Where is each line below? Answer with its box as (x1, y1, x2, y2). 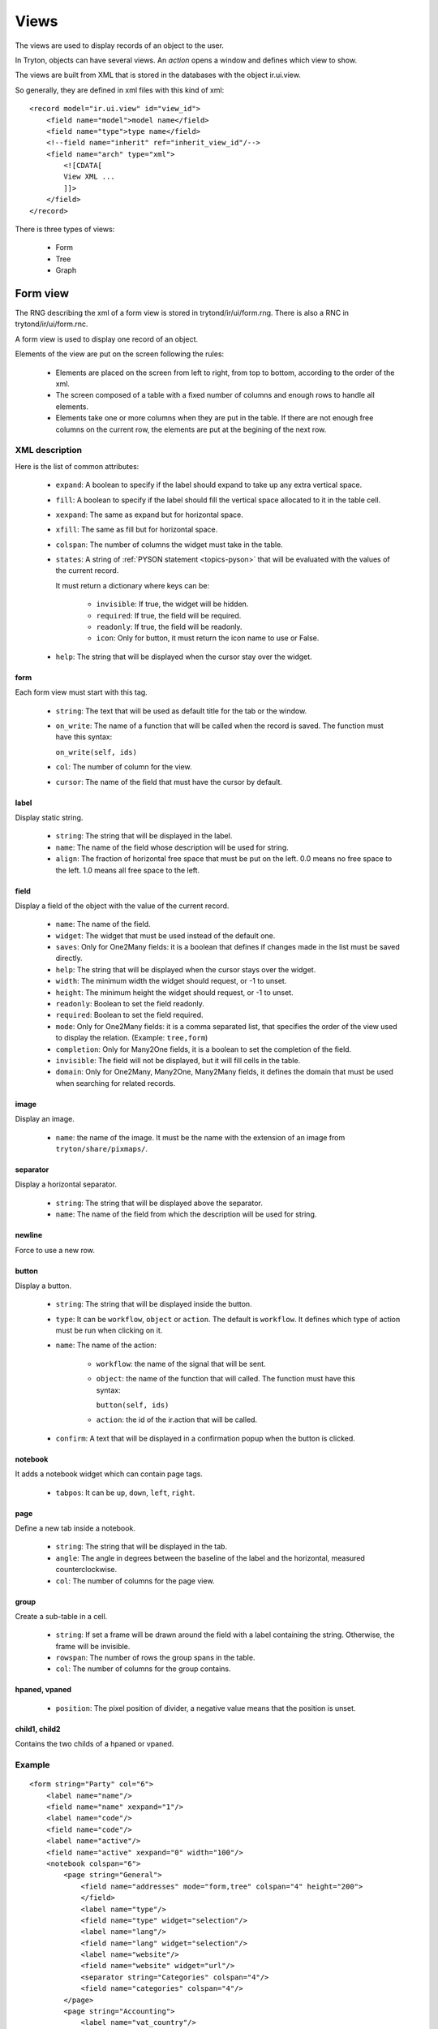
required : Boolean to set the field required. (55, 1010, 204, 1020)
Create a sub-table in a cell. (15, 1611, 108, 1621)
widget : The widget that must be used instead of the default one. (55, 930, 276, 941)
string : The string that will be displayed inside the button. (55, 1299, 252, 1309)
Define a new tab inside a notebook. (15, 1523, 135, 1533)
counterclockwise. (55, 1565, 118, 1575)
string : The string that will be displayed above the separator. (55, 1198, 263, 1208)
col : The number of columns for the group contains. (55, 1664, 231, 1674)
